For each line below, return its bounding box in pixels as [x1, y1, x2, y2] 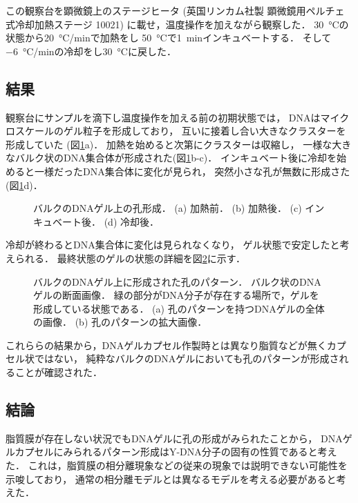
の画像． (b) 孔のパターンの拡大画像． [33, 315, 207, 329]
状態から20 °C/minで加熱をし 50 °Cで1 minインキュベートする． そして [6, 30, 332, 45]
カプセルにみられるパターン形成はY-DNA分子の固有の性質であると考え [15, 444, 337, 459]
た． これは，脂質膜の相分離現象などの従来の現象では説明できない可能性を [6, 458, 348, 473]
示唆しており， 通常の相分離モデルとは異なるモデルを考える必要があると [6, 471, 337, 486]
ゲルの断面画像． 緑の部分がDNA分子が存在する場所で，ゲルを [33, 288, 319, 302]
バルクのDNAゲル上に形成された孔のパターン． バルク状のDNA [33, 274, 321, 288]
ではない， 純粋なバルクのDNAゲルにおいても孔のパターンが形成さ [34, 351, 339, 366]
